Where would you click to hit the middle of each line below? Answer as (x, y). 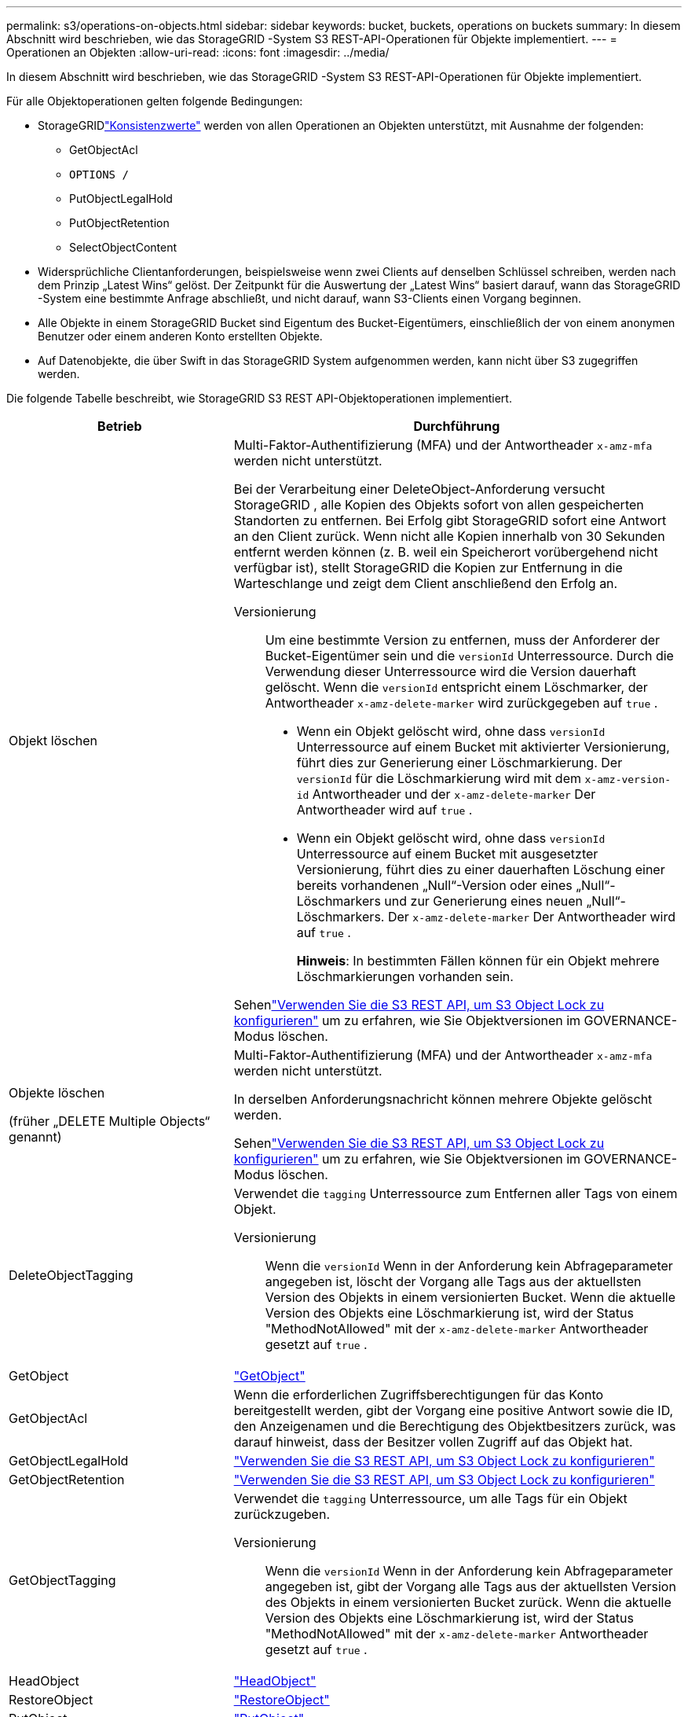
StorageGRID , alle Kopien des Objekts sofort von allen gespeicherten (439, 505)
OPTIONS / (99, 175)
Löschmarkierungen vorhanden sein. (405, 976)
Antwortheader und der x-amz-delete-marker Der (454, 794)
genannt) (35, 1137)
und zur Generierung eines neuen (483, 901)
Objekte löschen (57, 1093)
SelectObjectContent (123, 247)
